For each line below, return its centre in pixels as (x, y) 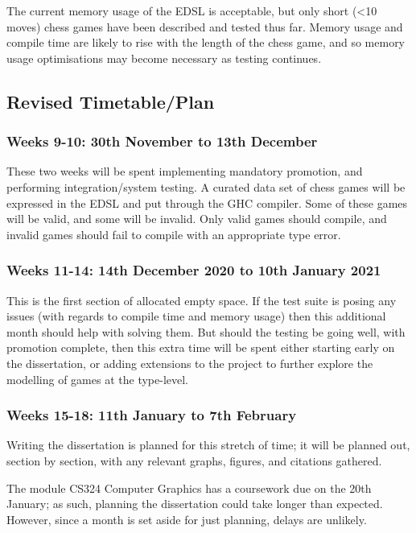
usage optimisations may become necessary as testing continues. (164, 58)
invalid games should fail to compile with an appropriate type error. (174, 234)
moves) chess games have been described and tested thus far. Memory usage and (205, 26)
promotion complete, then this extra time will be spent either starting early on (201, 347)
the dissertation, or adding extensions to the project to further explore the (190, 363)
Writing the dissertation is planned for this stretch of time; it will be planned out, (208, 445)
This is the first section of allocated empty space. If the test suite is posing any (202, 300)
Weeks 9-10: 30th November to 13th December (162, 141)
